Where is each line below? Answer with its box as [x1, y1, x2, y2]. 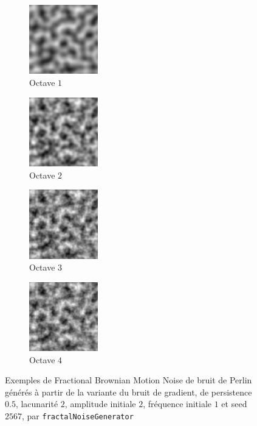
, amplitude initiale [64, 397, 136, 410]
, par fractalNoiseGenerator [22, 410, 134, 422]
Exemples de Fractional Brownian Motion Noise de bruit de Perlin [5, 374, 252, 386]
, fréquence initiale [143, 397, 212, 410]
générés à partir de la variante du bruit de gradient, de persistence [5, 385, 252, 398]
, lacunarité [15, 397, 58, 410]
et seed [221, 397, 247, 410]
